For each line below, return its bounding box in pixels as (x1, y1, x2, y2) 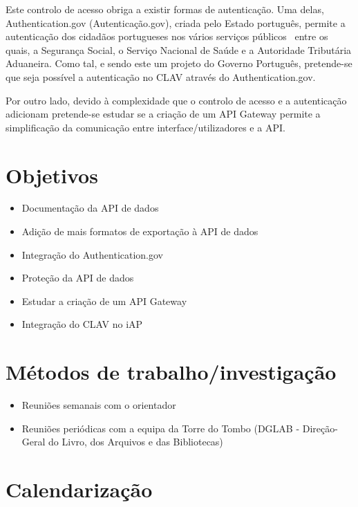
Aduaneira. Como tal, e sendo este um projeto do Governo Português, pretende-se (6, 56, 352, 71)
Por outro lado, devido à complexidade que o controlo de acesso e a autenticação (6, 93, 347, 107)
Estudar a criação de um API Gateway (21, 293, 187, 308)
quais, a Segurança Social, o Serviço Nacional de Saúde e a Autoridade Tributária (6, 42, 352, 57)
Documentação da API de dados (21, 201, 159, 215)
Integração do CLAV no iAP (21, 317, 143, 331)
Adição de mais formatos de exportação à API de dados (21, 224, 258, 239)
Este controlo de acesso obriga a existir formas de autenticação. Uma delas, (6, 2, 324, 16)
